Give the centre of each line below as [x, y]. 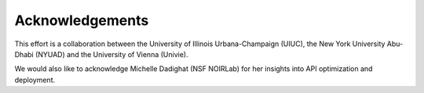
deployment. [35, 80]
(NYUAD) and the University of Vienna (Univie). [112, 54]
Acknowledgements [82, 20]
